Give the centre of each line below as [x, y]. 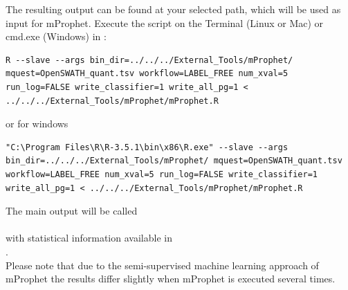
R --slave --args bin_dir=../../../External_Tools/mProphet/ [149, 60]
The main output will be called [72, 211]
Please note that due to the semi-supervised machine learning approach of [162, 265]
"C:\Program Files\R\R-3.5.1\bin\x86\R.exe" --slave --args [147, 147]
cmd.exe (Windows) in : [56, 36]
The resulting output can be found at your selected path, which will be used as [173, 9]
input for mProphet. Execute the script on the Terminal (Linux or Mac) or [165, 22]
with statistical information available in [89, 238]
